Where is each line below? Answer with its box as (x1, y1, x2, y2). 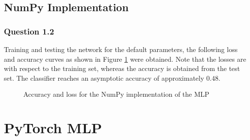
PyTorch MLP (4, 118, 102, 138)
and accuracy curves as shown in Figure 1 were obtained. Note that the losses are (4, 53, 246, 64)
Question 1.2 (4, 25, 54, 37)
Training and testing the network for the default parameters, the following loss (4, 44, 238, 54)
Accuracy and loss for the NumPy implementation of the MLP (23, 89, 210, 99)
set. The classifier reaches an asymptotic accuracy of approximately (4, 72, 204, 83)
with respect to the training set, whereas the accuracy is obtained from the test (4, 63, 240, 73)
